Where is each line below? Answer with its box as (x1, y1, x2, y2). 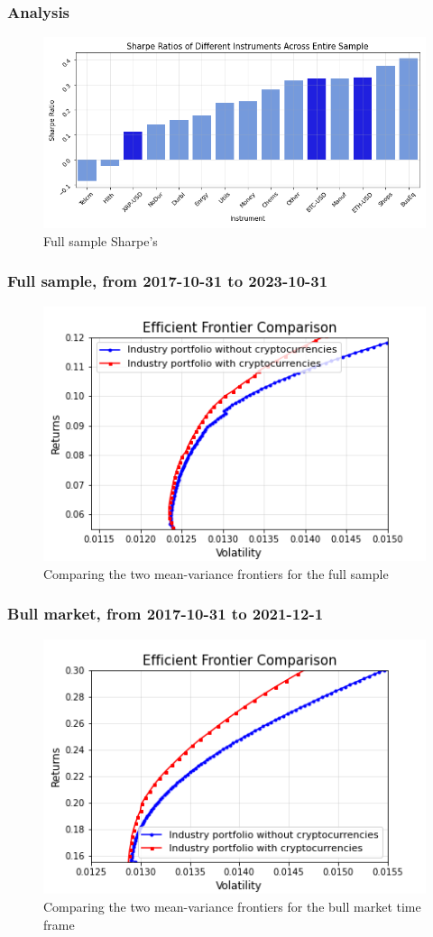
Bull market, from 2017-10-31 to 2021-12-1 (7, 602, 324, 625)
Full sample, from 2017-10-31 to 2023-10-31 (7, 270, 328, 292)
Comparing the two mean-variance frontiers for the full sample (43, 564, 389, 583)
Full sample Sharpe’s (43, 231, 158, 250)
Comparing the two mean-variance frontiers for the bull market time (43, 896, 421, 915)
